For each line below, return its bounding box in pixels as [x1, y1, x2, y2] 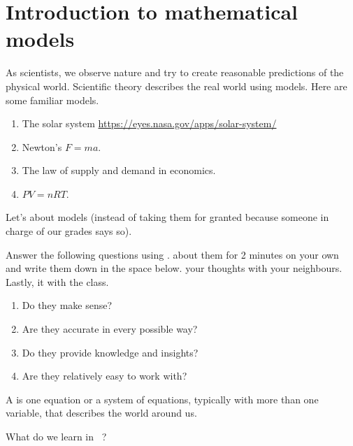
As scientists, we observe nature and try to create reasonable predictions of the [6, 65, 344, 80]
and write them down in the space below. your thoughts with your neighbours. [6, 261, 343, 275]
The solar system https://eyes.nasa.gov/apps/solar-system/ [22, 116, 277, 131]
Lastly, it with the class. [6, 274, 109, 289]
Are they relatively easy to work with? [22, 368, 187, 383]
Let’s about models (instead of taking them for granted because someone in [6, 210, 329, 224]
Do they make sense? [22, 298, 113, 312]
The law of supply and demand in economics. [22, 163, 216, 178]
